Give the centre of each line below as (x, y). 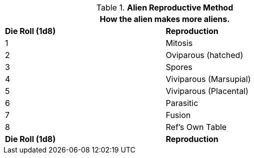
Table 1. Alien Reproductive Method (165, 7)
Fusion (178, 115)
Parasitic (182, 103)
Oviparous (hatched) (204, 55)
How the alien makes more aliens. (165, 19)
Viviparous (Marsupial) (208, 79)
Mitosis (179, 43)
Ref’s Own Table (196, 127)
